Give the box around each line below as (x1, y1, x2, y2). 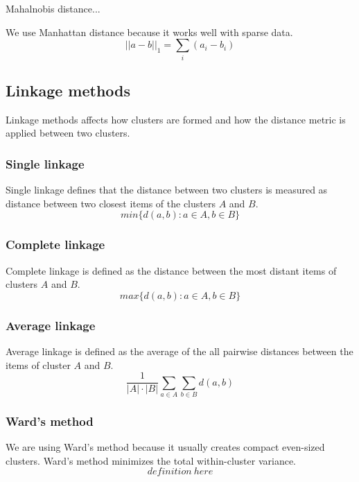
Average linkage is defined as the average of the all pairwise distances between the (6, 343, 353, 358)
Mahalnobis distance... (6, 1, 100, 15)
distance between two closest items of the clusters (6, 196, 216, 210)
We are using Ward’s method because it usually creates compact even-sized (6, 440, 325, 454)
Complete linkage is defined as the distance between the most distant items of (6, 263, 337, 277)
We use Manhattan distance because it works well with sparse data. (6, 24, 293, 39)
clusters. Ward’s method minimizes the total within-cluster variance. (6, 453, 296, 467)
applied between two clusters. (6, 126, 130, 140)
